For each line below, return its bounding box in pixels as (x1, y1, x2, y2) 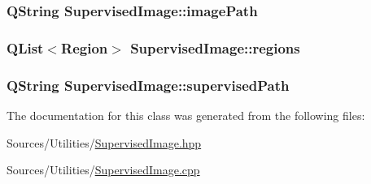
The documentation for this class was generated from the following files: (7, 106, 365, 123)
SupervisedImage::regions (130, 37, 300, 58)
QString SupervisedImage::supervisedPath (7, 75, 290, 95)
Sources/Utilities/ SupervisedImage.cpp (7, 161, 200, 178)
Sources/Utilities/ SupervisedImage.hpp (7, 134, 202, 151)
